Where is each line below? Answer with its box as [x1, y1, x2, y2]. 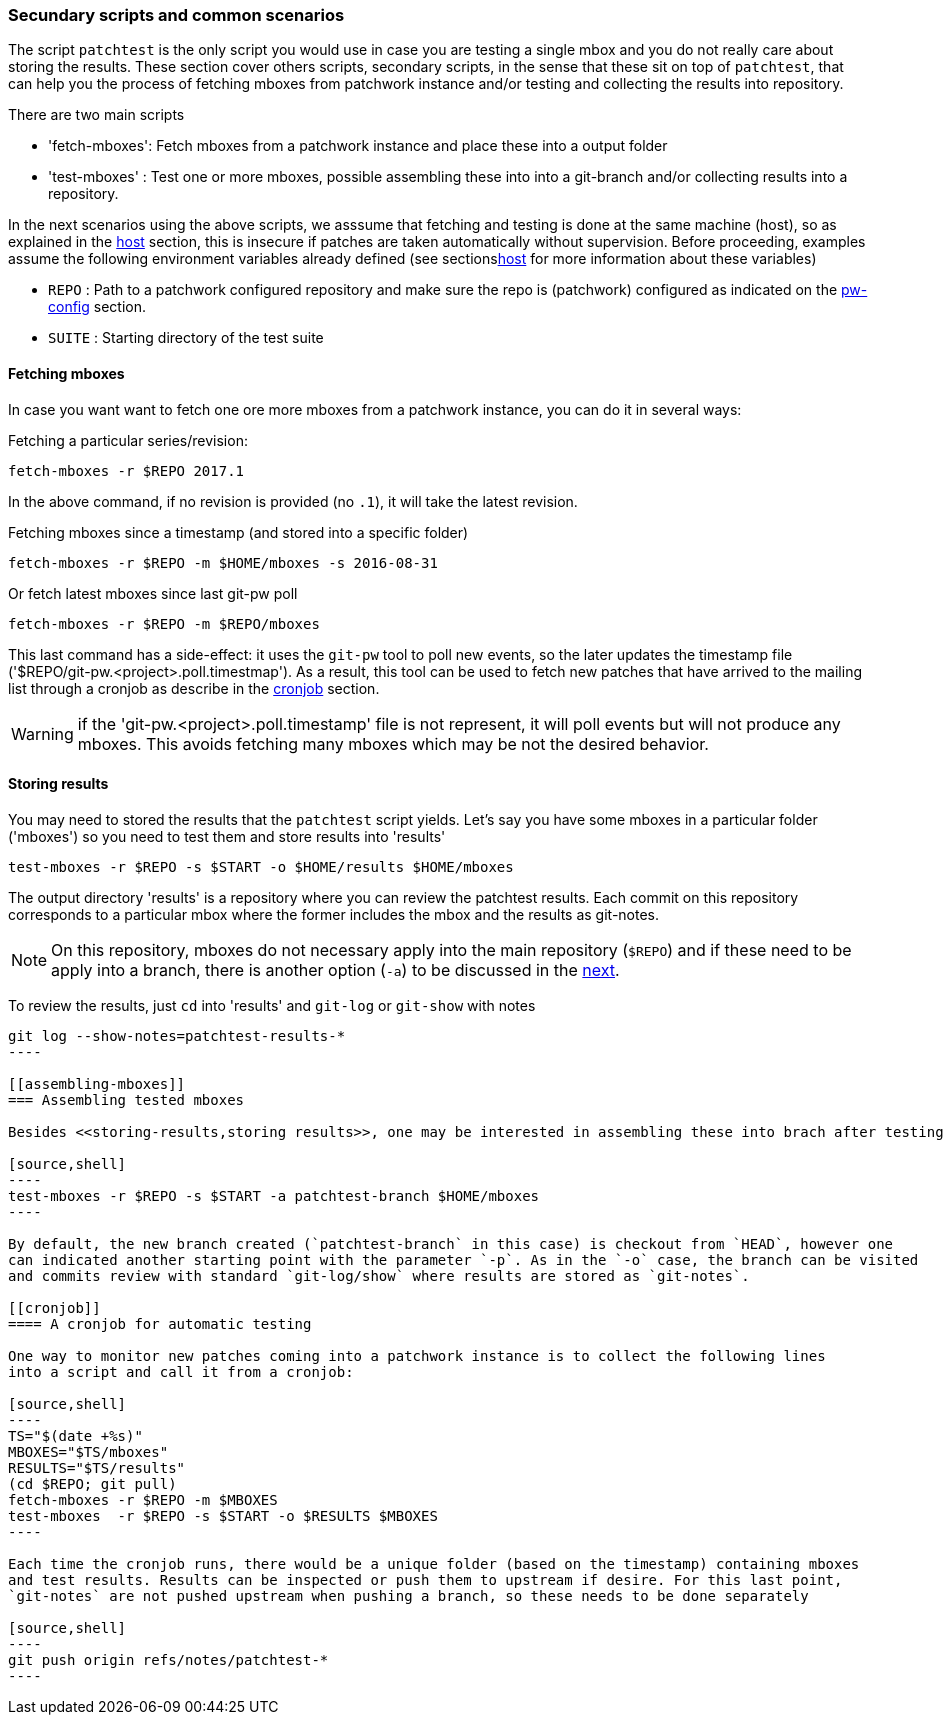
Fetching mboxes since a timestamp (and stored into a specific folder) [8, 523, 469, 541]
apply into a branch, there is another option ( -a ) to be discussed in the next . [51, 959, 620, 980]
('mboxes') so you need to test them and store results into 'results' [8, 827, 446, 845]
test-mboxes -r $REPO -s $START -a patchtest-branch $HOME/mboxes [8, 1187, 540, 1204]
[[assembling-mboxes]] [8, 1075, 186, 1092]
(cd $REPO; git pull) [8, 1475, 177, 1492]
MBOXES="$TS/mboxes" [8, 1443, 169, 1460]
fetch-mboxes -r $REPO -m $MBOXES [8, 1491, 278, 1508]
